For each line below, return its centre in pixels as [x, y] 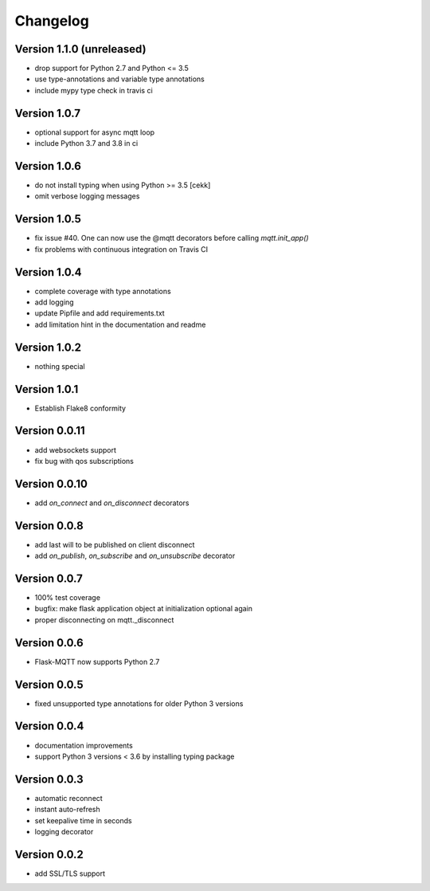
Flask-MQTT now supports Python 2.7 [97, 661]
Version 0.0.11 [50, 431]
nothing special [60, 366]
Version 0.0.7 [49, 578]
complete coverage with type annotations [103, 291]
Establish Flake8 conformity [80, 408]
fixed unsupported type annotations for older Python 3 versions [139, 703]
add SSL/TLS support [70, 873]
